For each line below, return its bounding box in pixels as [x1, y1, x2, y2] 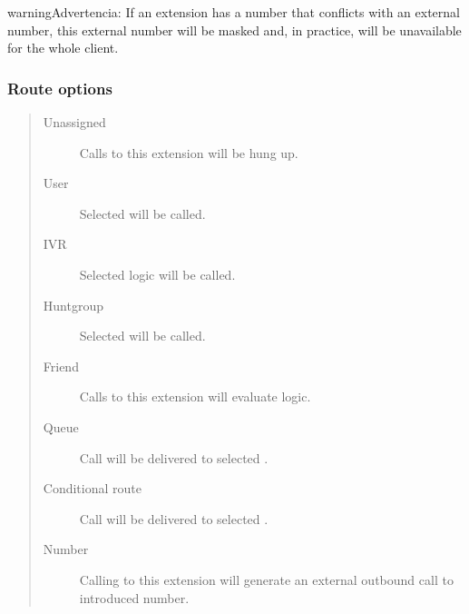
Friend [43, 356, 79, 375]
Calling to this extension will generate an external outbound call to [79, 569, 454, 589]
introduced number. [79, 588, 190, 607]
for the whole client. [7, 38, 119, 57]
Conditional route [43, 479, 142, 498]
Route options [7, 76, 112, 99]
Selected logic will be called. [79, 264, 236, 283]
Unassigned [43, 113, 106, 131]
